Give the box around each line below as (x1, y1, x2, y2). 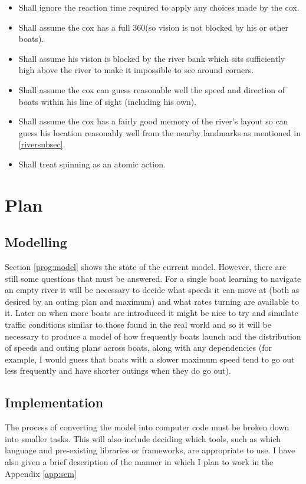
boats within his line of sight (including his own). (18, 95, 197, 107)
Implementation (5, 393, 104, 411)
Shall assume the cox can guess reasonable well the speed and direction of (18, 83, 285, 96)
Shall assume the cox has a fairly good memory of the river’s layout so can (18, 115, 288, 127)
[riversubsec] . (18, 138, 65, 150)
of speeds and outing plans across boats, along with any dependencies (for (5, 341, 272, 354)
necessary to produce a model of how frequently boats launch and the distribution (5, 330, 301, 342)
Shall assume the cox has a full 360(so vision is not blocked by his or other (18, 21, 288, 33)
